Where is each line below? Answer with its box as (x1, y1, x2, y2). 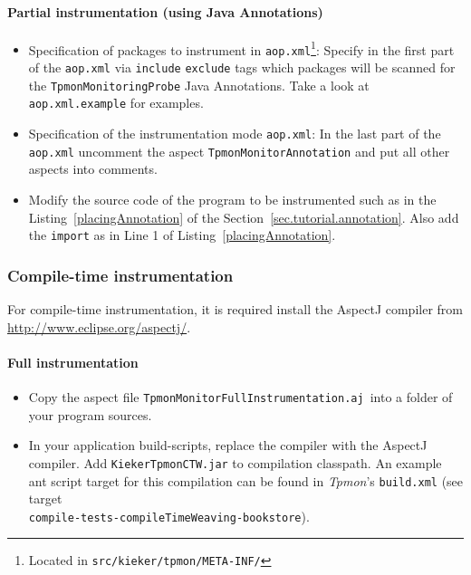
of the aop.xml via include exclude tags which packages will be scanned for (28, 58, 456, 77)
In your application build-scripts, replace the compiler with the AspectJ (28, 436, 428, 455)
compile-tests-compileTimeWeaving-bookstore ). (28, 506, 310, 525)
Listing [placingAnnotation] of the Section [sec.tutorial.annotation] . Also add (28, 207, 459, 226)
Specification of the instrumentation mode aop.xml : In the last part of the (28, 124, 441, 143)
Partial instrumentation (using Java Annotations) (7, 2, 323, 21)
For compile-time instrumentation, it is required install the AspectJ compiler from (7, 300, 463, 319)
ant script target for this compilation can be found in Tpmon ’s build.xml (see (28, 471, 464, 490)
